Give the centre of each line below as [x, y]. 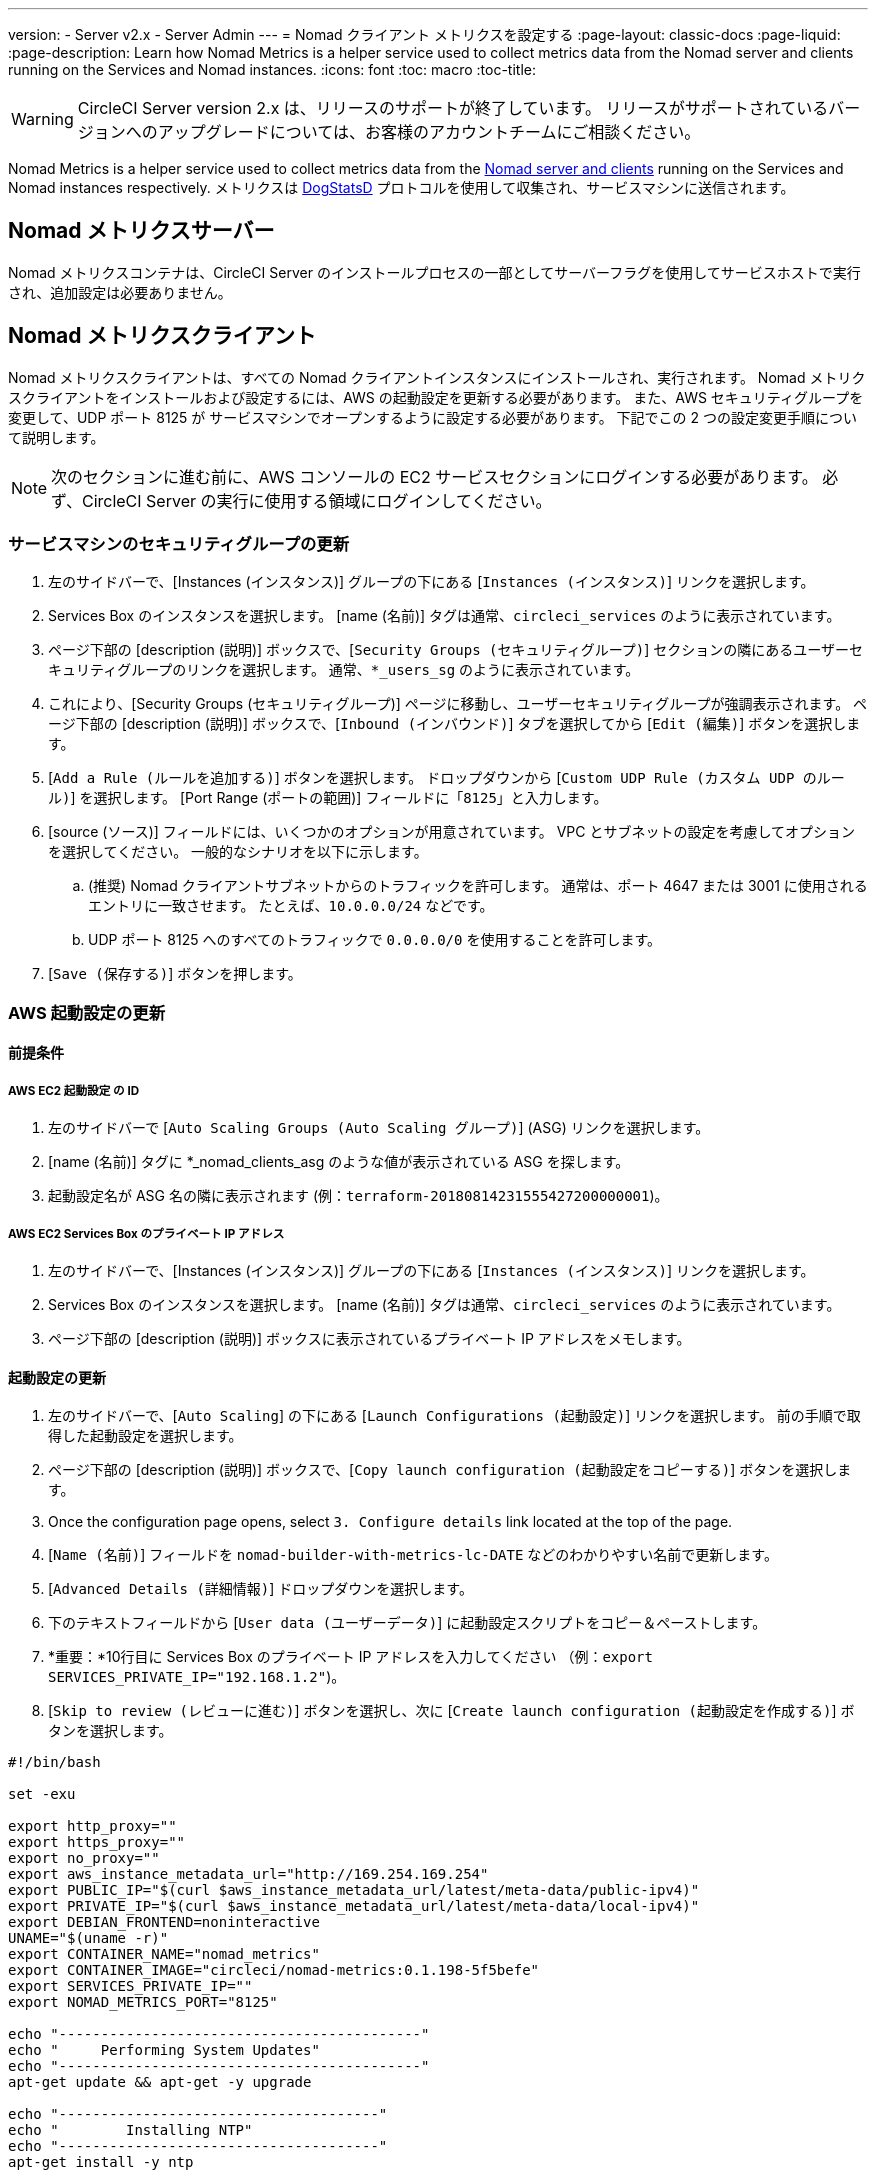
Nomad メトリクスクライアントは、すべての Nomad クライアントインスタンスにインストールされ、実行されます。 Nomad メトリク [437, 377]
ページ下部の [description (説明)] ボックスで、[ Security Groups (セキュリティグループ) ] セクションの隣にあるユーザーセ [456, 650]
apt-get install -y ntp [101, 2162]
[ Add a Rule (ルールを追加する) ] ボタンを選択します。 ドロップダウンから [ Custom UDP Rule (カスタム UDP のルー [446, 778]
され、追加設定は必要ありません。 [120, 292]
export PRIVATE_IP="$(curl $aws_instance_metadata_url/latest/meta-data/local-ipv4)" [354, 1906]
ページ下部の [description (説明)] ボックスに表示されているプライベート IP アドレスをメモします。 [369, 1338]
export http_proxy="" [92, 1826]
